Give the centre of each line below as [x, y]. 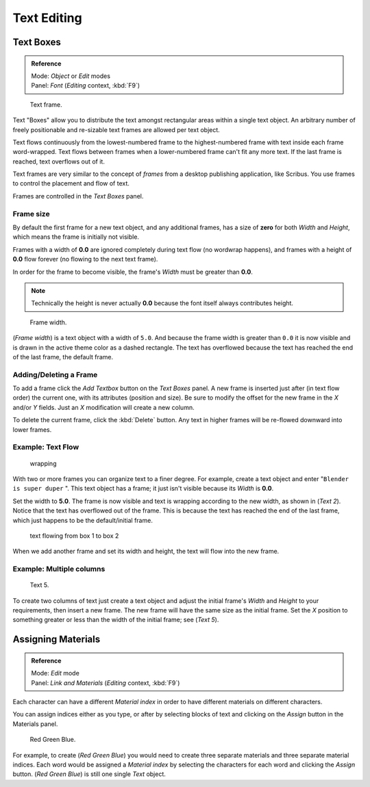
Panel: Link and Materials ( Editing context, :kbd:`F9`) [106, 683]
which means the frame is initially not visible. [76, 237]
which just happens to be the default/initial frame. [83, 520]
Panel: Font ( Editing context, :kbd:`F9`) [86, 86]
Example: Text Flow [46, 447]
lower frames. [32, 429]
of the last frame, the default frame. [63, 357]
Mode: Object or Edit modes [71, 76]
